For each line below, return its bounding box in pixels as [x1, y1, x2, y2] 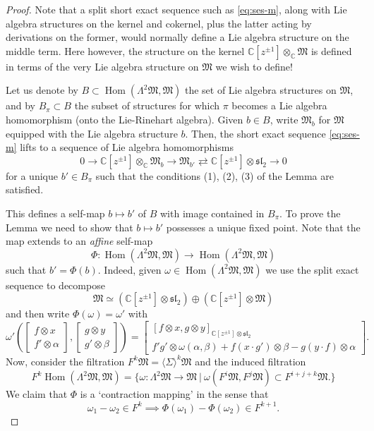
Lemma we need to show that [6, 219, 133, 234]
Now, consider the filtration [6, 353, 125, 368]
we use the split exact [265, 262, 359, 277]
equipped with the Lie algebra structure [6, 126, 178, 140]
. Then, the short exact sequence [185, 126, 326, 140]
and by [6, 98, 36, 113]
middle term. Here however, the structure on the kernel [6, 43, 245, 58]
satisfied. [6, 182, 44, 197]
